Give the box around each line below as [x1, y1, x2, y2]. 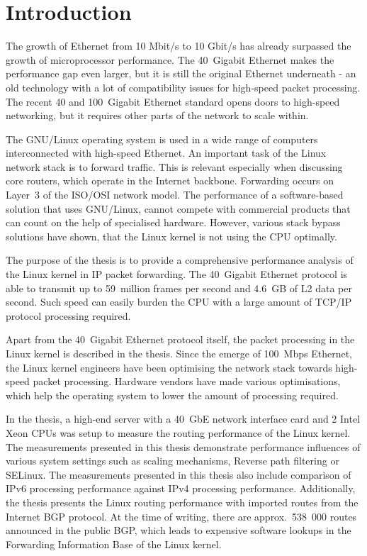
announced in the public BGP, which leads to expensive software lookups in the [6, 523, 351, 538]
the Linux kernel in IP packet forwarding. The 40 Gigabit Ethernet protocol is [6, 267, 348, 282]
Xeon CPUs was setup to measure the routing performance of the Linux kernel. [6, 425, 351, 440]
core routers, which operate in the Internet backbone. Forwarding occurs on [6, 173, 334, 188]
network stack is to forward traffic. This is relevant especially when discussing [6, 159, 343, 174]
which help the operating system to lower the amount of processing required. [6, 387, 339, 402]
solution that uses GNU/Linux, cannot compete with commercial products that [6, 201, 351, 216]
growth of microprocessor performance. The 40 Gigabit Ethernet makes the [6, 52, 334, 67]
